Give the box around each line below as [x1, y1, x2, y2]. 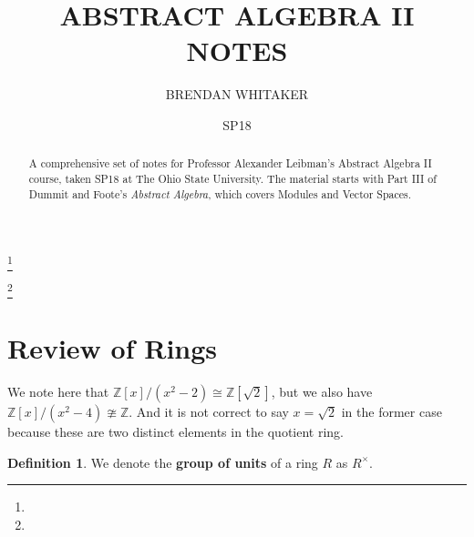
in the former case [341, 402, 442, 421]
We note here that [7, 382, 109, 401]
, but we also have [271, 382, 373, 401]
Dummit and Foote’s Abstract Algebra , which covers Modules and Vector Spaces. [28, 186, 412, 201]
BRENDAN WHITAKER [165, 85, 309, 104]
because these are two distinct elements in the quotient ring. [7, 422, 345, 441]
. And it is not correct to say [129, 402, 289, 421]
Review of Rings [7, 329, 218, 367]
